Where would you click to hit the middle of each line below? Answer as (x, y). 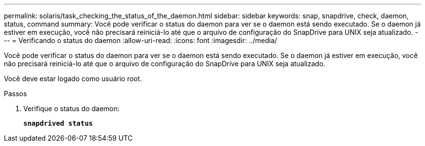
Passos (16, 94)
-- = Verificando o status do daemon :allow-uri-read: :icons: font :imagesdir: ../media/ (141, 40)
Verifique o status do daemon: (72, 109)
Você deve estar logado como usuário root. (73, 79)
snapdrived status (58, 123)
